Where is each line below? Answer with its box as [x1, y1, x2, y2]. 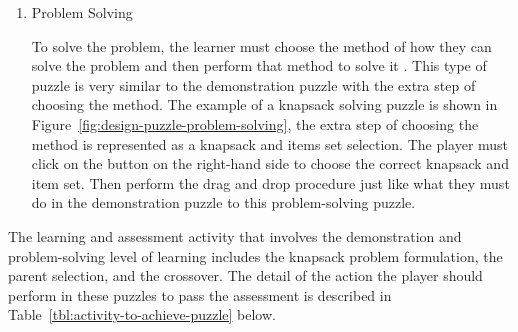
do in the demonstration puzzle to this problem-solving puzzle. [31, 192, 416, 213]
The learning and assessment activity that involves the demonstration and [8, 225, 462, 246]
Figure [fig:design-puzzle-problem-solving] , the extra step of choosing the [31, 113, 479, 134]
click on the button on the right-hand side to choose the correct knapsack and [31, 153, 509, 174]
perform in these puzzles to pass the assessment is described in [8, 284, 392, 305]
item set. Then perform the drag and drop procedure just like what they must [31, 172, 510, 193]
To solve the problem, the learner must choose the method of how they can [31, 35, 492, 56]
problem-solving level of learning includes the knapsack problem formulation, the [8, 245, 503, 266]
